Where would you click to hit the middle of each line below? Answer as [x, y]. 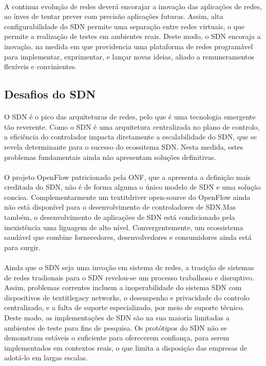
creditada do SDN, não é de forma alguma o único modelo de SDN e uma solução [132, 187]
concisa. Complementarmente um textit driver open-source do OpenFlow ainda [127, 197]
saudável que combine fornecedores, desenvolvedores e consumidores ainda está [128, 237]
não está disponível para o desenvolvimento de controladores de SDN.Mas [120, 207]
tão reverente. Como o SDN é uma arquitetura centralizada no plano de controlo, [132, 126]
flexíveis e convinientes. [41, 66]
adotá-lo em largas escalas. [46, 358]
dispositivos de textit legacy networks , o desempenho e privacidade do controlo [127, 297]
